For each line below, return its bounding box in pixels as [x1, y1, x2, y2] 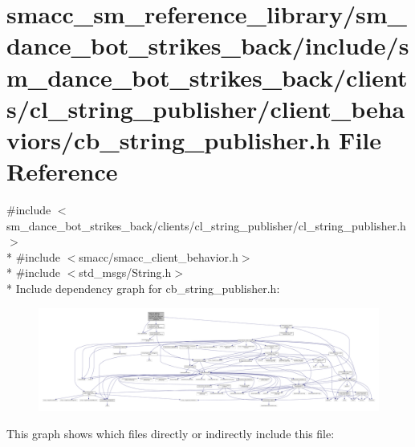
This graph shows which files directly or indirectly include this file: [6, 425, 335, 441]
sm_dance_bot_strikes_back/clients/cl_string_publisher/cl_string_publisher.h [6, 217, 406, 234]
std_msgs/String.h [79, 264, 172, 281]
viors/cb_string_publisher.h [6, 123, 331, 156]
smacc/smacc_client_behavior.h [79, 248, 238, 265]
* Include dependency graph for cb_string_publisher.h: [6, 280, 280, 297]
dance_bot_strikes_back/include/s [6, 29, 409, 62]
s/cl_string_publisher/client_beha [6, 91, 405, 124]
